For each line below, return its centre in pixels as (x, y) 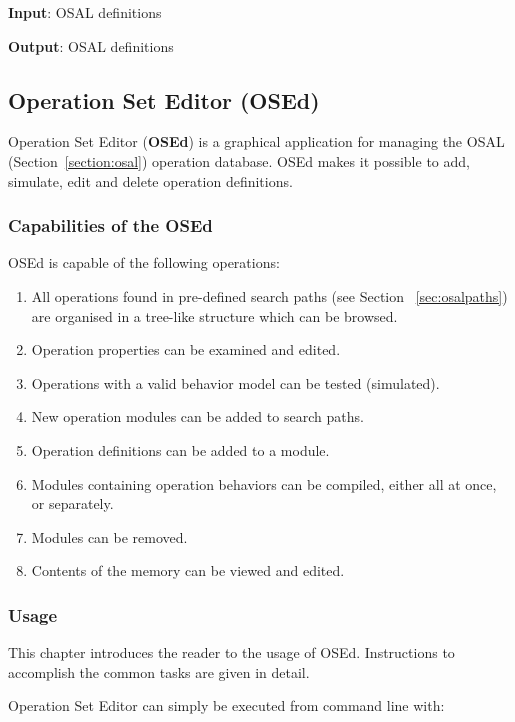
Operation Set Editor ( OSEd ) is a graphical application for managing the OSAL (256, 141)
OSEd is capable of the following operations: (144, 262)
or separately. (72, 503)
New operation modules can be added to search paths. (197, 416)
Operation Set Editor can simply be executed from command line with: (226, 705)
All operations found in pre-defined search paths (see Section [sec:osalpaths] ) (269, 295)
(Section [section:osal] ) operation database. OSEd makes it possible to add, (239, 160)
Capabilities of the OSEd (110, 225)
